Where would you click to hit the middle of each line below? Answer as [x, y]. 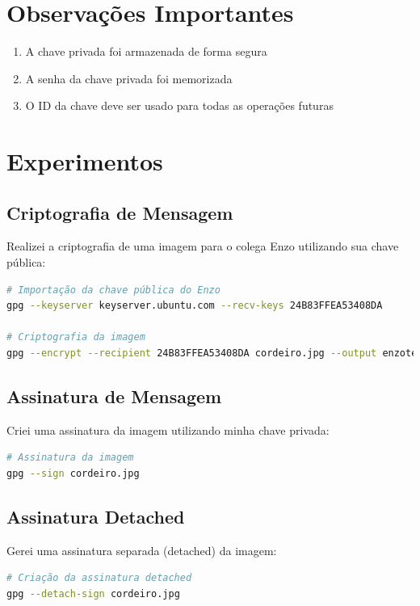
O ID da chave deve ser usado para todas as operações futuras [179, 105]
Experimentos [85, 161]
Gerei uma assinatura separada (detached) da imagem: [142, 550]
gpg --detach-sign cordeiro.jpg [93, 594]
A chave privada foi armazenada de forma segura [146, 51]
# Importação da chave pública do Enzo [113, 290]
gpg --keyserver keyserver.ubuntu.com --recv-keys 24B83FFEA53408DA [195, 306]
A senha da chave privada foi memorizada [129, 78]
